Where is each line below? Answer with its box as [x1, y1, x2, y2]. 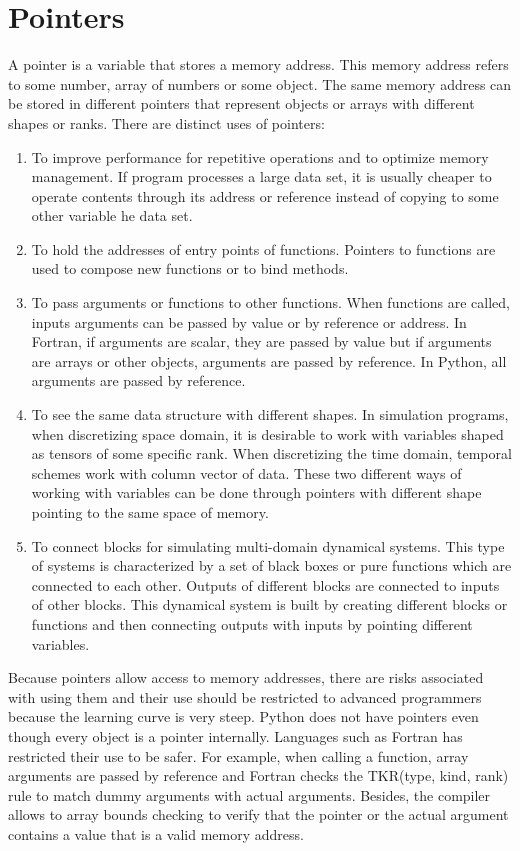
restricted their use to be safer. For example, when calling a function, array [8, 745, 469, 766]
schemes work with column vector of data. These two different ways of [31, 462, 462, 483]
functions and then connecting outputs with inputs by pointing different [31, 613, 473, 634]
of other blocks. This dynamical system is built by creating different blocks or [31, 594, 508, 615]
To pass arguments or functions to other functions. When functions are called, [31, 292, 510, 313]
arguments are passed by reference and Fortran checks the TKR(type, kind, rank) [8, 765, 509, 786]
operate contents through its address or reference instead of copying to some [31, 185, 499, 206]
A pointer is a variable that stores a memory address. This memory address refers [8, 54, 509, 75]
